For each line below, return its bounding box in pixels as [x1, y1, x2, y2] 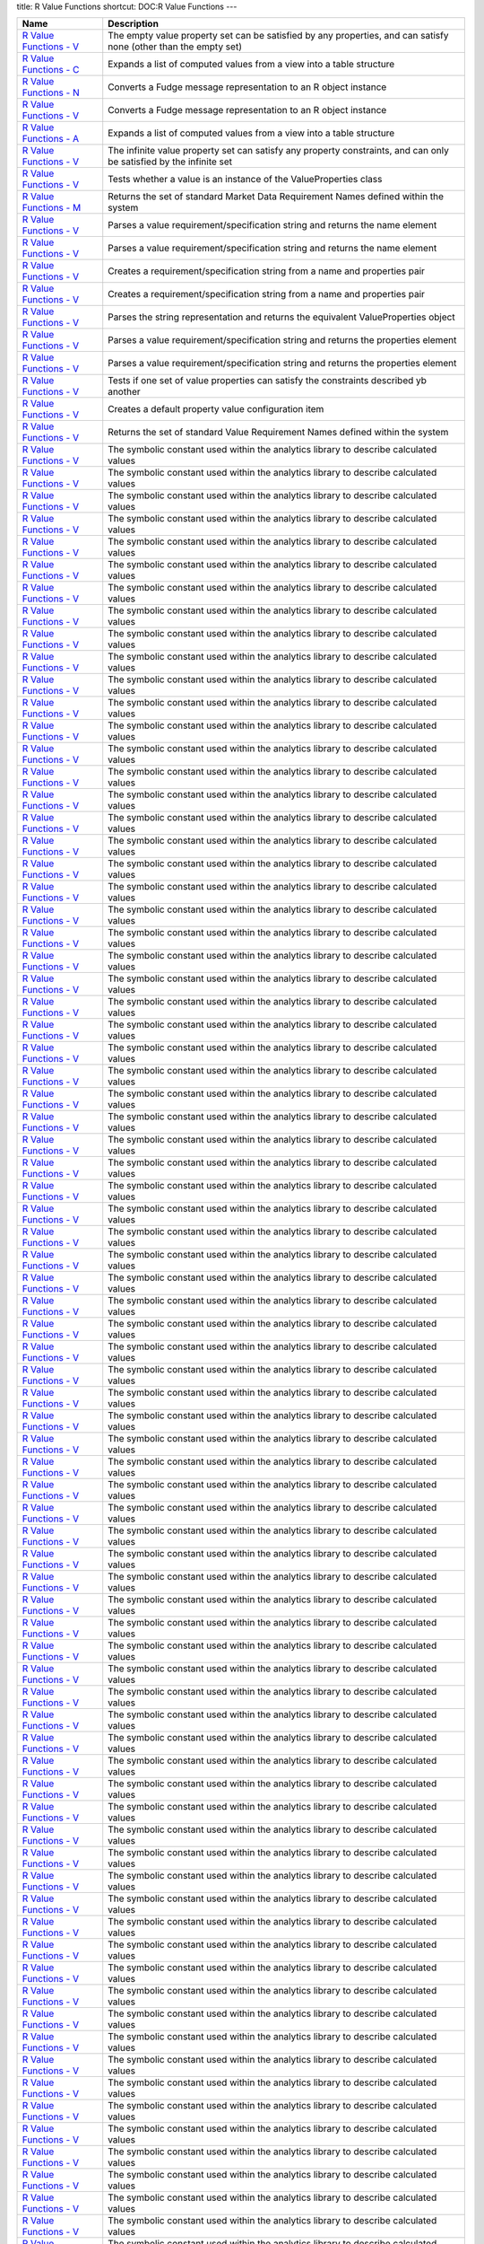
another [108, 386, 141, 399]
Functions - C [22, 64, 80, 76]
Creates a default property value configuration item [108, 403, 324, 416]
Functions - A [22, 133, 80, 145]
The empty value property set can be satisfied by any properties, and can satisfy [108, 30, 449, 42]
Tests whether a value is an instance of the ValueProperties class [108, 173, 383, 186]
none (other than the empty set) [108, 40, 242, 53]
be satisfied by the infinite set [108, 155, 233, 168]
